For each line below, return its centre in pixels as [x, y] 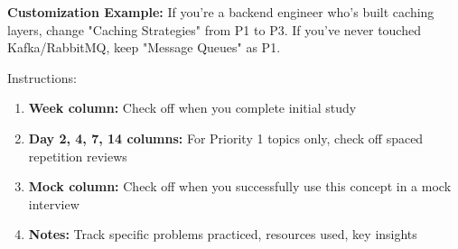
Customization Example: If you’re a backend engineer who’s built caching [221, 12]
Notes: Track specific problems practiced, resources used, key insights [223, 234]
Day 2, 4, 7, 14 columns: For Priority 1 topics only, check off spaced [226, 138]
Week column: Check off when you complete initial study [192, 108]
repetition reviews [78, 156]
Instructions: [42, 77]
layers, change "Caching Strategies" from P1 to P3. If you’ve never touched [214, 29]
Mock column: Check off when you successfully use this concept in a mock [240, 186]
